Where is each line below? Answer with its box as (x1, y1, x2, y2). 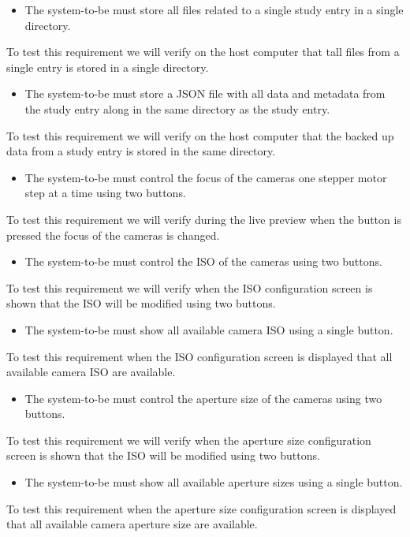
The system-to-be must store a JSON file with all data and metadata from (24, 85, 386, 102)
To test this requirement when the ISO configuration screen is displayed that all (6, 348, 393, 364)
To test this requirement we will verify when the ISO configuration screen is (6, 279, 373, 296)
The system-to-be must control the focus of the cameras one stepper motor (24, 169, 387, 185)
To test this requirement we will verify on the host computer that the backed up (6, 127, 394, 144)
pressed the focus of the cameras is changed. (6, 226, 220, 243)
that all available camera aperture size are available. (6, 516, 258, 532)
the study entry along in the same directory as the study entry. (24, 100, 330, 117)
